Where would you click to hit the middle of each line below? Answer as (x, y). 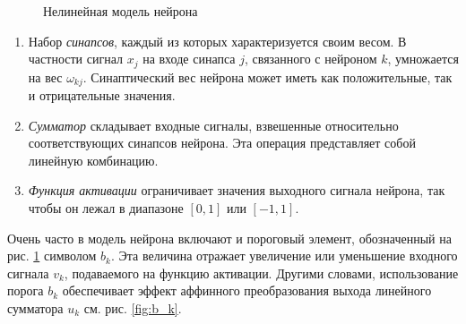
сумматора (35, 308)
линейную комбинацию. (93, 160)
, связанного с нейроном (311, 59)
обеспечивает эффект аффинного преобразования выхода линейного (247, 290)
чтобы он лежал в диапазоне (106, 208)
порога (26, 290)
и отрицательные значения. (102, 95)
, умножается (423, 59)
